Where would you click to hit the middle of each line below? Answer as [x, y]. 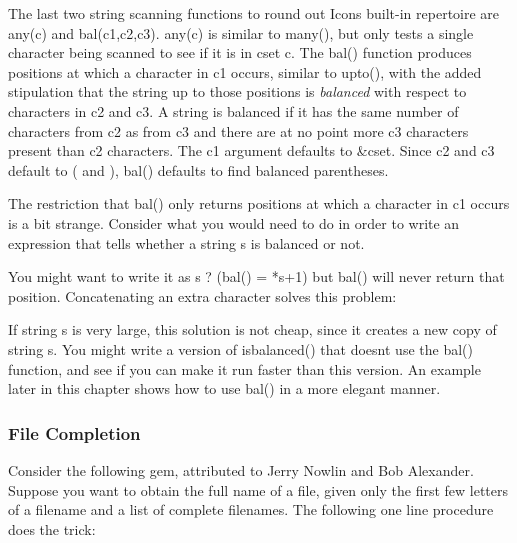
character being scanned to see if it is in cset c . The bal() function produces [240, 52]
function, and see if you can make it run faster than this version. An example [244, 368]
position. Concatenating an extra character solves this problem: [202, 295]
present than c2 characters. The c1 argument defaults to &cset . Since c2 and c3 [251, 150]
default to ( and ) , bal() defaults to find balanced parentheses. [198, 169]
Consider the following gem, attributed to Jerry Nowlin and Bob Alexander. [241, 469]
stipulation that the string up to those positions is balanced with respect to [237, 91]
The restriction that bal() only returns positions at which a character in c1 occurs [259, 203]
